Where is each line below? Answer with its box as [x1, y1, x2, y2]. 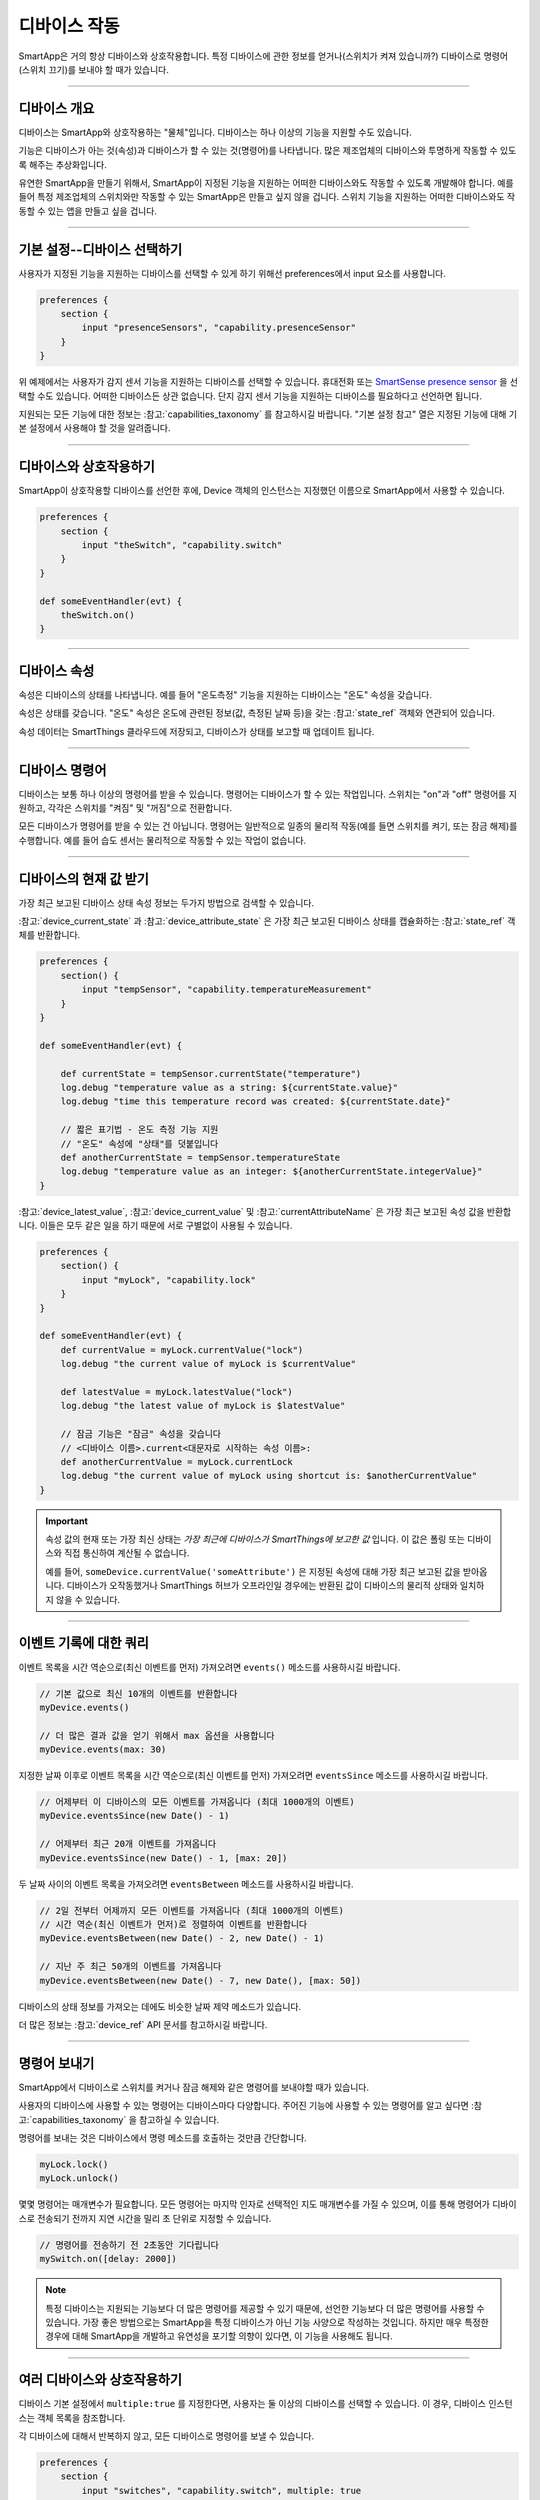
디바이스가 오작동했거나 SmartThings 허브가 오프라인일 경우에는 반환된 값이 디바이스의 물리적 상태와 [66, 1580, 459, 1592]
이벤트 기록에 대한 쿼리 [18, 1635, 150, 1652]
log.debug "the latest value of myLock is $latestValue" [60, 1400, 346, 1412]
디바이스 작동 [18, 15, 120, 37]
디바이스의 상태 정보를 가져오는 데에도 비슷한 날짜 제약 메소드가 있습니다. [18, 2000, 302, 2012]
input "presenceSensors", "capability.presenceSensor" [81, 322, 357, 334]
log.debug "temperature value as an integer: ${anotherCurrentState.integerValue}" [60, 1166, 483, 1177]
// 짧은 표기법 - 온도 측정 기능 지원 [60, 1124, 219, 1135]
